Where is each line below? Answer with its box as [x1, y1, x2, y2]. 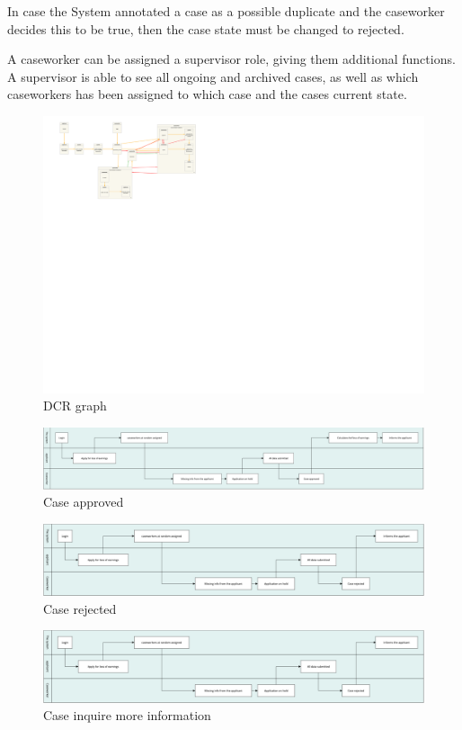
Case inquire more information [43, 706, 211, 725]
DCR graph [43, 396, 107, 415]
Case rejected [43, 599, 117, 617]
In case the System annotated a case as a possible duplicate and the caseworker [7, 2, 445, 20]
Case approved [43, 492, 124, 511]
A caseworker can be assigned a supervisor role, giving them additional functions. [7, 50, 456, 68]
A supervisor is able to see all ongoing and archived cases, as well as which [7, 67, 419, 86]
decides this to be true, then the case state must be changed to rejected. [7, 19, 404, 38]
